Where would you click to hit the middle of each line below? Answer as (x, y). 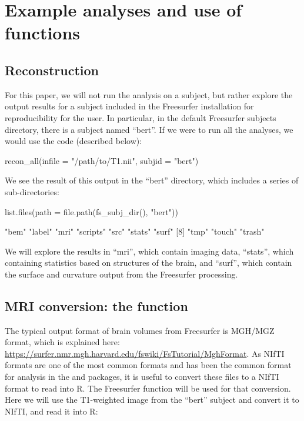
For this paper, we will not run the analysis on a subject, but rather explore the (149, 94)
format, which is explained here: (62, 342)
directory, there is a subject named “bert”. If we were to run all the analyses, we (149, 129)
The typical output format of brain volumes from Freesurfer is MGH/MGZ (140, 330)
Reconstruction (52, 70)
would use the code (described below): (74, 141)
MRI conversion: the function (96, 305)
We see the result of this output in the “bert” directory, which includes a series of (152, 180)
